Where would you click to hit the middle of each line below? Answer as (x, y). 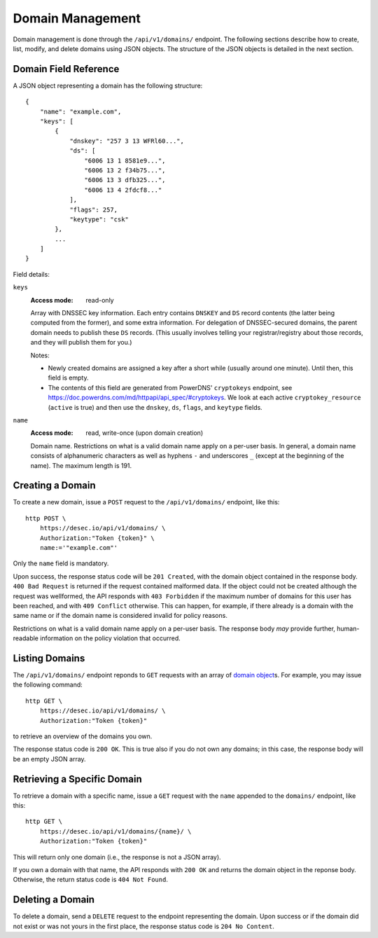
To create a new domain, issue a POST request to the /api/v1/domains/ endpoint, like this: (146, 502)
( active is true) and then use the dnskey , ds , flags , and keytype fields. (155, 407)
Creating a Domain (54, 486)
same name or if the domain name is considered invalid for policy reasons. (120, 616)
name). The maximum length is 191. (81, 465)
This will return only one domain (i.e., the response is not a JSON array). (117, 857)
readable (26, 638)
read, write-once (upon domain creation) (144, 433)
